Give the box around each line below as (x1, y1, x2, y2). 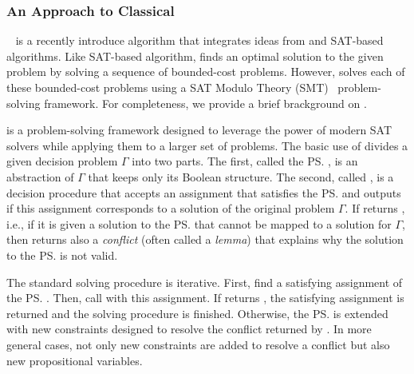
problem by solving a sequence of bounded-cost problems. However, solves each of (6, 63, 405, 80)
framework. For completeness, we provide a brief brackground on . (44, 94, 367, 111)
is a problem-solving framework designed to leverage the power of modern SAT (6, 121, 392, 138)
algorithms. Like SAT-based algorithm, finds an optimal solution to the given (6, 47, 384, 64)
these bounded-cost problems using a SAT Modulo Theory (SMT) (6, 79, 329, 95)
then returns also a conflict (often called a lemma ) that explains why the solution (6, 231, 404, 248)
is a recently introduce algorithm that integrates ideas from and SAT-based (15, 32, 384, 49)
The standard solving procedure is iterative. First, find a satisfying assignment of (6, 273, 403, 290)
